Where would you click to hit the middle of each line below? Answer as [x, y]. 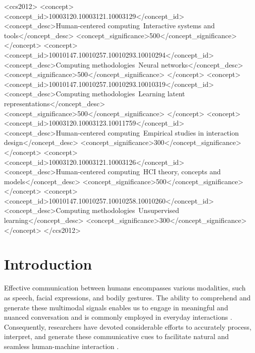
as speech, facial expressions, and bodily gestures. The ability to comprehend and [127, 297]
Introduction [48, 264]
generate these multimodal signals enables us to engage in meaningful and [116, 307]
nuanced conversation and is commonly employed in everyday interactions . [118, 317]
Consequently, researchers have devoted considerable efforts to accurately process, [128, 326]
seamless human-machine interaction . [61, 346]
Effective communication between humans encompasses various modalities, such [125, 288]
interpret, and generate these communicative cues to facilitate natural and [117, 336]
